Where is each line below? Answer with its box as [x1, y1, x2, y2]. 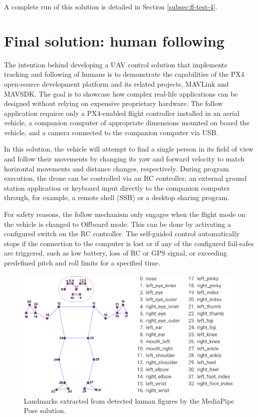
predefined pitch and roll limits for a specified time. [4, 258, 160, 267]
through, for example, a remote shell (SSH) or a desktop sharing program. [4, 192, 229, 203]
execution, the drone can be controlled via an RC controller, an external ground [4, 173, 247, 183]
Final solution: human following [4, 30, 225, 51]
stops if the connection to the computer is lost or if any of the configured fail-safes [4, 238, 254, 248]
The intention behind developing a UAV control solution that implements [4, 59, 227, 69]
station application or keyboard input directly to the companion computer [4, 182, 230, 193]
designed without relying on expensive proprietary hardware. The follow [4, 98, 223, 108]
